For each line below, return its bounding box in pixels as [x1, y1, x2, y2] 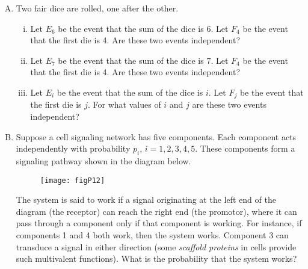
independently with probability [16, 142, 131, 155]
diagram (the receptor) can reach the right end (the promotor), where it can [16, 205, 297, 217]
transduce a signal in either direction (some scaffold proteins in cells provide [16, 240, 297, 253]
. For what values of [88, 98, 161, 111]
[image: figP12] [40, 176, 105, 185]
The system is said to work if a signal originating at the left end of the [16, 193, 276, 206]
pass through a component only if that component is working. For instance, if [16, 217, 302, 229]
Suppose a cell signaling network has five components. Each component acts [16, 130, 297, 143]
